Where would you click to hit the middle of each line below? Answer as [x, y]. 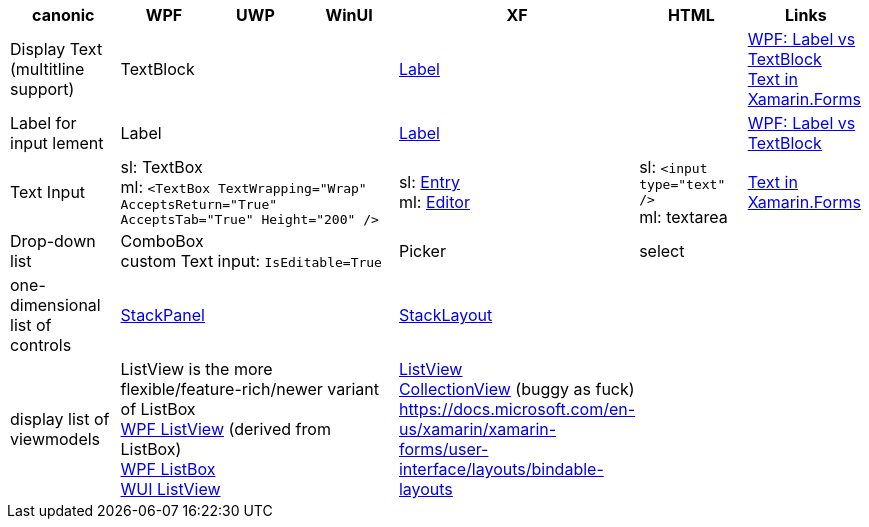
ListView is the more [196, 369]
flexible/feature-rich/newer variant [249, 389]
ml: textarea [683, 217]
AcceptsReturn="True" [199, 204]
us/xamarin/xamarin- [477, 429]
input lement [57, 143]
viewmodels [55, 439]
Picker [422, 251]
